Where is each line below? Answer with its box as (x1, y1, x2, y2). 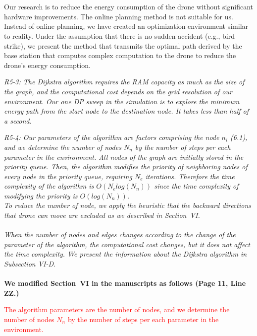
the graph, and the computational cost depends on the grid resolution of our (4, 86, 232, 96)
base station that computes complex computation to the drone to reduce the (4, 50, 236, 61)
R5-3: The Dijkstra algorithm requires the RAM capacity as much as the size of (4, 76, 245, 87)
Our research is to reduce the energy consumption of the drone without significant (4, 1, 253, 12)
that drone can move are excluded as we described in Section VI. (4, 210, 200, 220)
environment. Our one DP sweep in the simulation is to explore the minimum (4, 96, 240, 106)
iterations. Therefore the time (145, 171, 235, 181)
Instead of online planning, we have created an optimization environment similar (4, 21, 249, 31)
